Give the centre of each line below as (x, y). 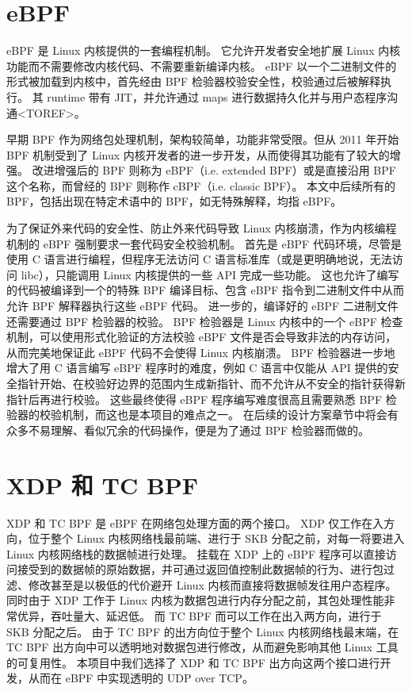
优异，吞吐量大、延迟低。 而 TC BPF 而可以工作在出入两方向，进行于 (199, 616)
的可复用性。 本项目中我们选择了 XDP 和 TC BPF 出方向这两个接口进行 (193, 662)
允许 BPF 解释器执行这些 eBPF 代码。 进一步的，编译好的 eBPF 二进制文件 (202, 306)
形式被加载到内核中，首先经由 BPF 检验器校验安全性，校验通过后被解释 (193, 81)
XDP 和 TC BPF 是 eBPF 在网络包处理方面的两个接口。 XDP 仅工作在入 (195, 522)
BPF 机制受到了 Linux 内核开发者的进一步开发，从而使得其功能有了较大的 (198, 154)
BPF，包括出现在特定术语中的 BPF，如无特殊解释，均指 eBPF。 (174, 201)
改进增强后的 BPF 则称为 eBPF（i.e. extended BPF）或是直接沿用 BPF (214, 170)
